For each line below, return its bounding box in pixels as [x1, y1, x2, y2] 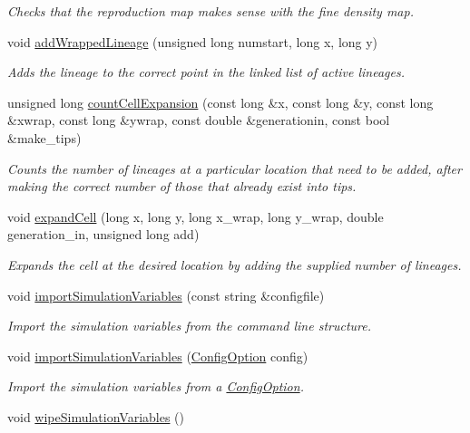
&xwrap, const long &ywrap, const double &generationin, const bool [7, 111, 390, 130]
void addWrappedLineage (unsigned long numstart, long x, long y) [7, 32, 378, 51]
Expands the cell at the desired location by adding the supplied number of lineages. [7, 255, 462, 274]
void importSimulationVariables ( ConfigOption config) [7, 346, 308, 365]
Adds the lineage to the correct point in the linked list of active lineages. [7, 63, 406, 82]
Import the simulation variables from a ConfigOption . [7, 377, 304, 396]
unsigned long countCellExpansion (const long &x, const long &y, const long [7, 92, 434, 111]
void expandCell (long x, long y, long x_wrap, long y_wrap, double [7, 207, 384, 226]
